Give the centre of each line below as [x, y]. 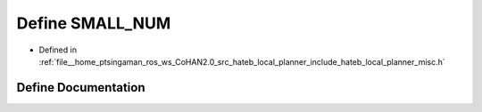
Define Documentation [81, 88]
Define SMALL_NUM [94, 23]
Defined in [58, 50]
